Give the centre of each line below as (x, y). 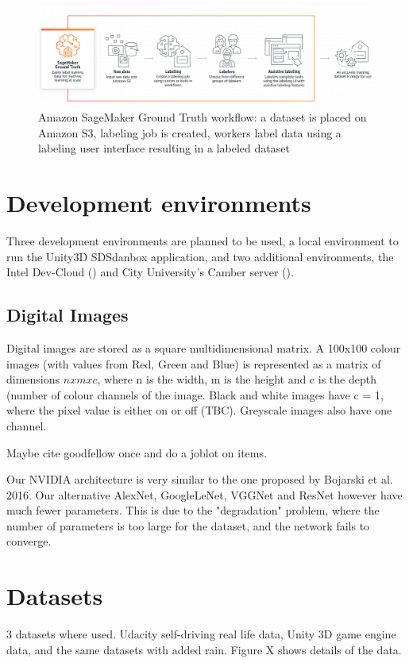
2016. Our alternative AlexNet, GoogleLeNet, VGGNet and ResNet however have (204, 494)
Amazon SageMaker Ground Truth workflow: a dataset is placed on (203, 117)
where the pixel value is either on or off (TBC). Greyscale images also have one (199, 410)
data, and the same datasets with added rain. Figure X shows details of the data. (204, 649)
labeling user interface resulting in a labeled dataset (164, 148)
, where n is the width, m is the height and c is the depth (237, 379)
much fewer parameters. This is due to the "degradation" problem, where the (193, 510)
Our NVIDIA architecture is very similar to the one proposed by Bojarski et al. (200, 479)
